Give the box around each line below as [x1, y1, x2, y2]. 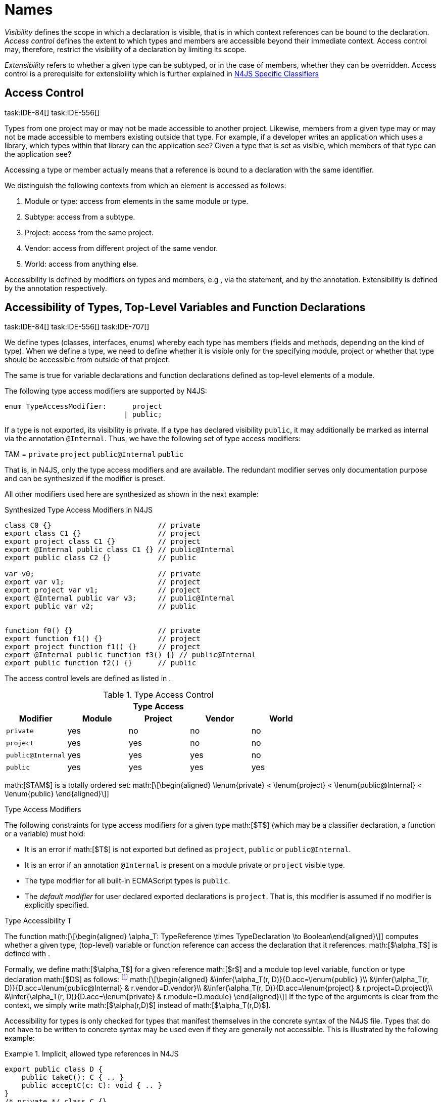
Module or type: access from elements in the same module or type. [25, 196, 249, 205]
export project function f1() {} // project [5, 643, 201, 651]
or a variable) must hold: [5, 829, 85, 838]
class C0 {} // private [5, 521, 201, 530]
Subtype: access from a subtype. [25, 212, 135, 221]
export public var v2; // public [5, 602, 197, 611]
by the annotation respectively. [5, 283, 107, 292]
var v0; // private [5, 570, 201, 578]
